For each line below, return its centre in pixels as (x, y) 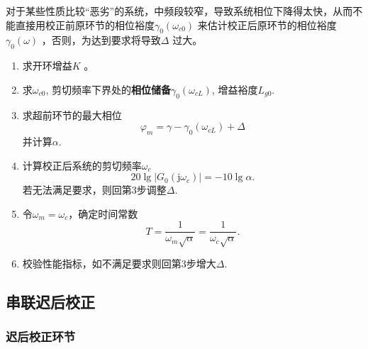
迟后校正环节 (41, 337)
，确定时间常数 (103, 213)
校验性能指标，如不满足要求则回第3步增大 (119, 264)
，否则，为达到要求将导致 (101, 40)
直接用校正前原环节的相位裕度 (85, 24)
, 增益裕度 (235, 89)
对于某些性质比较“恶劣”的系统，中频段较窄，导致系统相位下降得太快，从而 (179, 11)
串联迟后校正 (50, 302)
